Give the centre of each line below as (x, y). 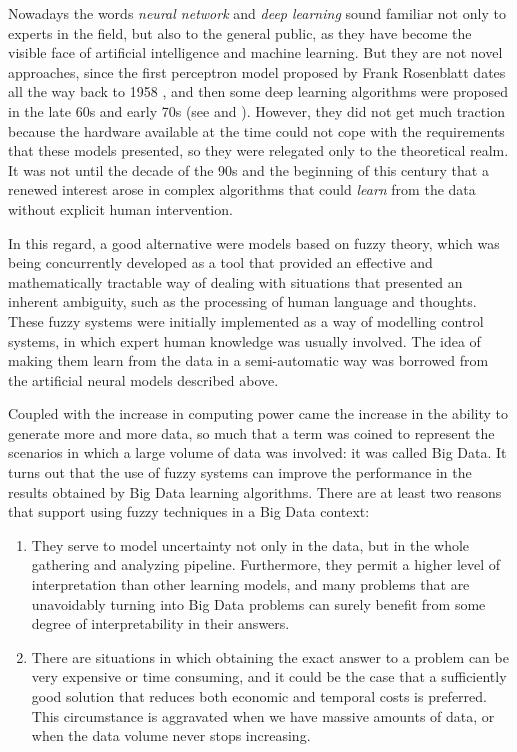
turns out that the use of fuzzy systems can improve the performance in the (240, 472)
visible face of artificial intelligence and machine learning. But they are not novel (255, 52)
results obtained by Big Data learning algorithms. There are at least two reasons (255, 491)
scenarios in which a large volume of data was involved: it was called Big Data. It (257, 452)
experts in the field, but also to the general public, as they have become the (240, 32)
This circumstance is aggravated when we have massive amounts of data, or (263, 715)
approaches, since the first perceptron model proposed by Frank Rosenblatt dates (257, 71)
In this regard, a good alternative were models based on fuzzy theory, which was (254, 242)
